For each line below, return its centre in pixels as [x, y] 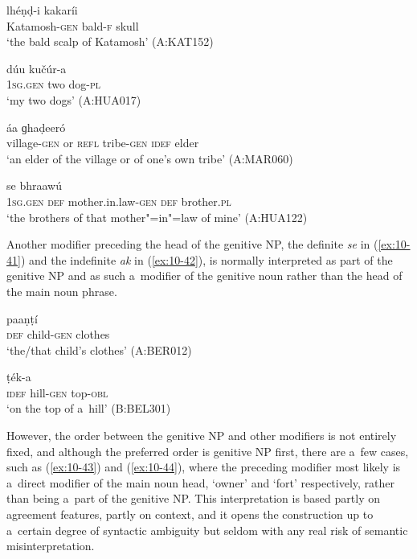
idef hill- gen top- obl [57, 392]
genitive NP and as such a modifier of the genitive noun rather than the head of [204, 275]
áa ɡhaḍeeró [36, 127]
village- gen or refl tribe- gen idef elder [103, 143]
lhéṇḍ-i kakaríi [42, 10]
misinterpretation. [51, 546]
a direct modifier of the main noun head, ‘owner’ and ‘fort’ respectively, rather [201, 482]
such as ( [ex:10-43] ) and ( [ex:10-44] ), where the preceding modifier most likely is [204, 467]
